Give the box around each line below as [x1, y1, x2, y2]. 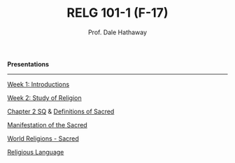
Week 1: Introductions [7, 80, 70, 88]
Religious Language [7, 148, 64, 156]
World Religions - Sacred [7, 134, 79, 143]
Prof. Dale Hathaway [87, 28, 148, 36]
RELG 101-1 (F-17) [66, 5, 169, 21]
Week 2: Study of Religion [7, 93, 82, 102]
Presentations [7, 59, 50, 68]
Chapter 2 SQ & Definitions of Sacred [7, 107, 115, 115]
